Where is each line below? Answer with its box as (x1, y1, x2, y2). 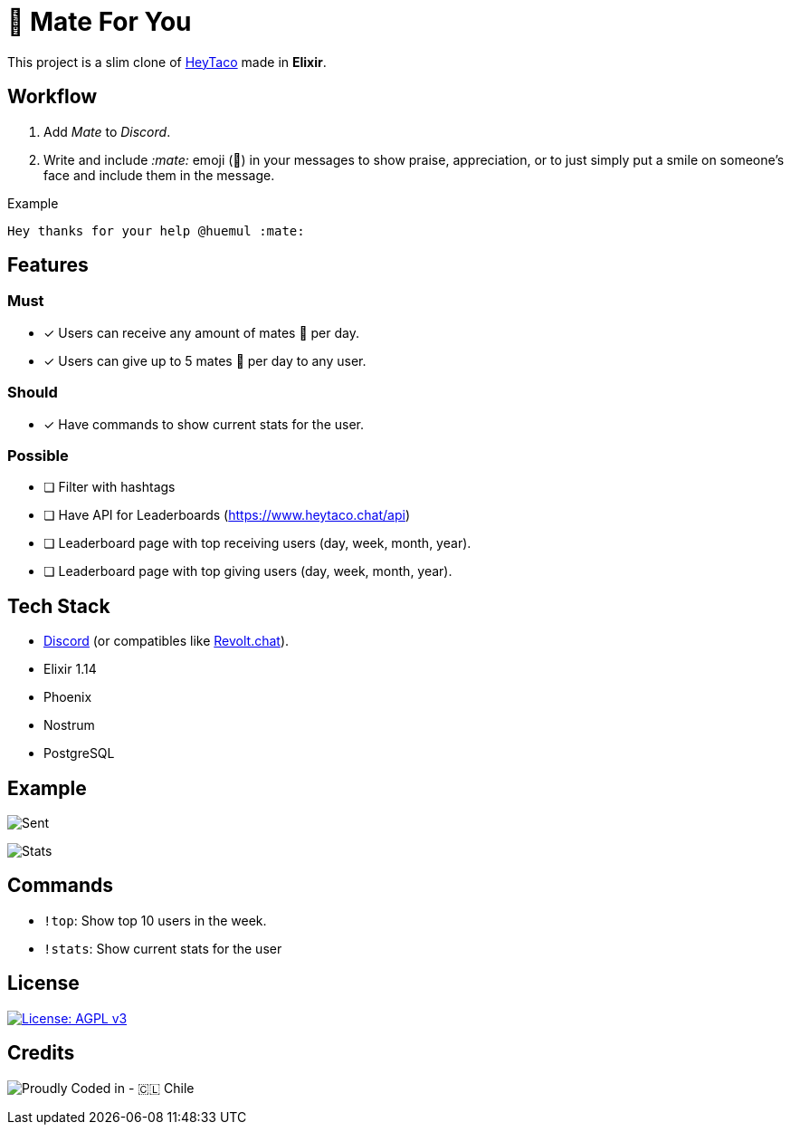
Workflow (7, 85, 98, 109)
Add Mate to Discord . (43, 123, 171, 139)
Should (7, 383, 58, 402)
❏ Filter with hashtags (43, 479, 176, 495)
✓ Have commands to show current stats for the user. (43, 416, 365, 432)
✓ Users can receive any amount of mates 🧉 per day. (43, 324, 360, 341)
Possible (7, 446, 69, 465)
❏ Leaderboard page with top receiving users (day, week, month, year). (43, 535, 472, 552)
